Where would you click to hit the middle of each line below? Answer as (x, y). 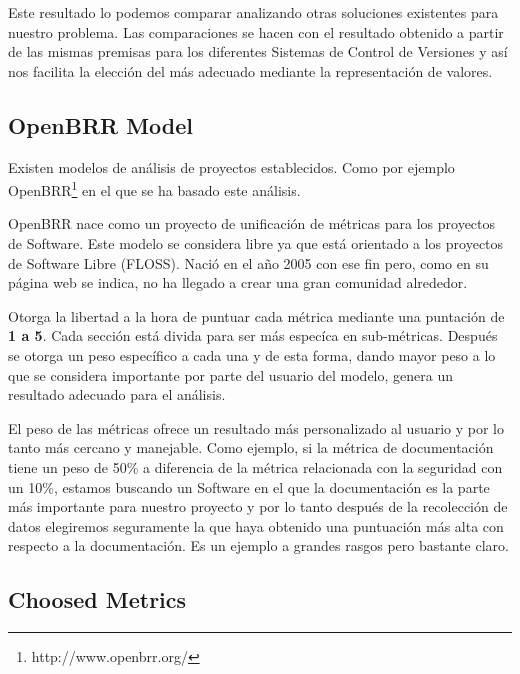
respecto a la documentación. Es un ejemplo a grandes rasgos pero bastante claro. (258, 545)
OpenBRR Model (101, 124)
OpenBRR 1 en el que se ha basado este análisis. (154, 188)
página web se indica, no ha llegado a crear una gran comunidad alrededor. (238, 282)
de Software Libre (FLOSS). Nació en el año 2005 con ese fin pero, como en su (248, 262)
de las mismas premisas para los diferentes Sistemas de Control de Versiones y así (258, 51)
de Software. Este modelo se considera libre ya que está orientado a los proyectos (256, 243)
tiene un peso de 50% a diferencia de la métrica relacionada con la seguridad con (255, 466)
